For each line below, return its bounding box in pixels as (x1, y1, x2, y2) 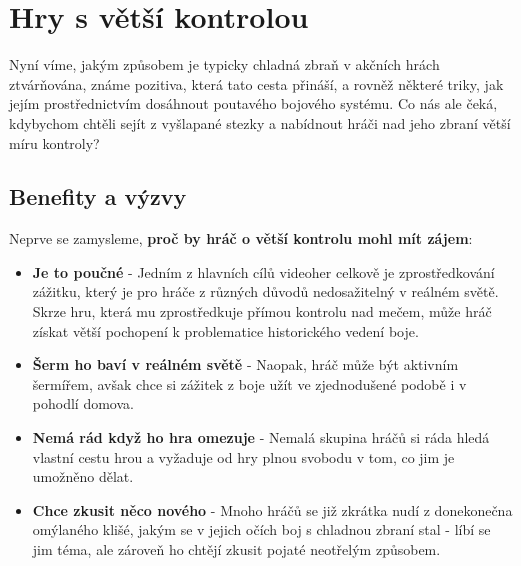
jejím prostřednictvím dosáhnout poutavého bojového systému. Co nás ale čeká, (9, 93, 498, 114)
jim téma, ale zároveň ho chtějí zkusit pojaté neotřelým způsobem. (32, 539, 441, 560)
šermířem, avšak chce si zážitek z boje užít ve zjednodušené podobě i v (32, 373, 467, 394)
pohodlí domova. (32, 393, 134, 414)
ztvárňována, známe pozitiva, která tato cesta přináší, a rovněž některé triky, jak (9, 73, 504, 94)
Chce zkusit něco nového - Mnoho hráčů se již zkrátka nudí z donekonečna (32, 499, 513, 520)
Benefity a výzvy (9, 181, 187, 212)
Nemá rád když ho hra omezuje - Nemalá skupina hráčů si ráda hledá (32, 427, 490, 448)
